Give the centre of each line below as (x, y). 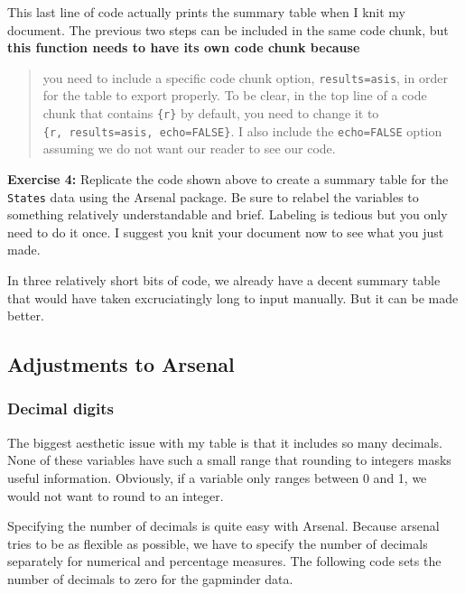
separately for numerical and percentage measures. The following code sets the (224, 561)
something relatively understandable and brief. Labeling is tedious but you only (228, 214)
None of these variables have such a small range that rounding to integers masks (229, 460)
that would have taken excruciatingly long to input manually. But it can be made (233, 297)
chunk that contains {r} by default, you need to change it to (211, 113)
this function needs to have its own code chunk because (184, 47)
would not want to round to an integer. (116, 495)
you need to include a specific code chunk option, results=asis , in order (245, 77)
